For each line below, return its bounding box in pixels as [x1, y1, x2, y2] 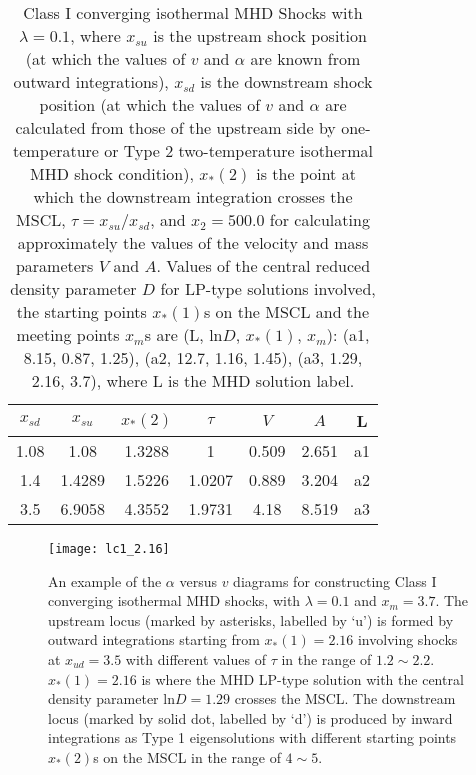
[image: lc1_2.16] [48, 542, 170, 556]
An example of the [48, 570, 162, 591]
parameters [15, 254, 94, 277]
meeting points [16, 323, 120, 346]
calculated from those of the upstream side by [15, 116, 336, 139]
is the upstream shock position [153, 24, 367, 47]
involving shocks [357, 629, 458, 650]
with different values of [125, 649, 266, 670]
